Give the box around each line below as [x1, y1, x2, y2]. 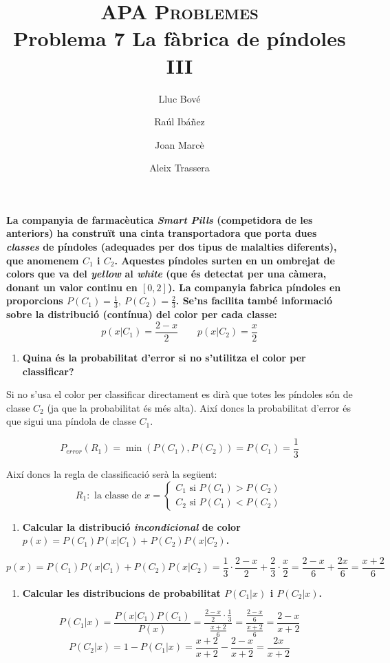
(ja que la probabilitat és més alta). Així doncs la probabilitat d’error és [47, 400, 351, 414]
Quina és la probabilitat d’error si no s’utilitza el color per [22, 350, 306, 364]
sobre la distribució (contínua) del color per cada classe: [6, 307, 277, 322]
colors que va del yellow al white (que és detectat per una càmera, [6, 266, 327, 281]
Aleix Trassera [149, 160, 210, 175]
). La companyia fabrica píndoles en [167, 280, 341, 294]
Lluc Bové [158, 91, 201, 105]
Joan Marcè [155, 137, 204, 151]
